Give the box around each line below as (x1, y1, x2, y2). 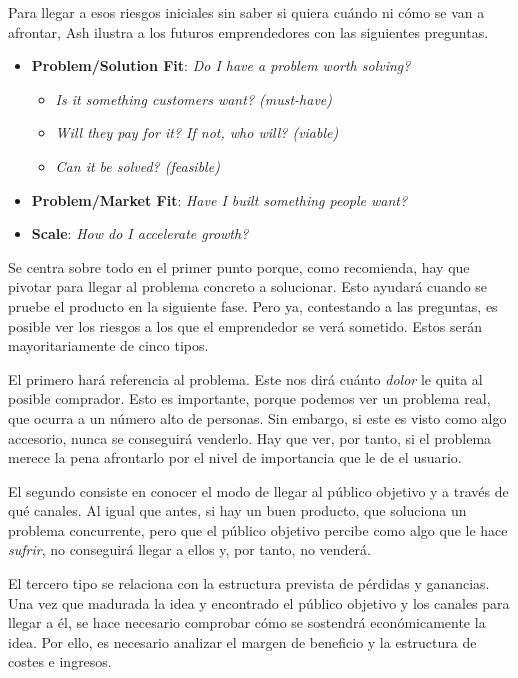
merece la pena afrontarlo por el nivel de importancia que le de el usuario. (8, 447, 462, 468)
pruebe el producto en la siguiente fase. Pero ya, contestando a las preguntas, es (8, 295, 498, 316)
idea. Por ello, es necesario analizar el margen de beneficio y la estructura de (8, 631, 477, 652)
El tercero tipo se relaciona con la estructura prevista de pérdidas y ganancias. (8, 573, 490, 594)
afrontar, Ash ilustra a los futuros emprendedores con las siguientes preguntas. (8, 21, 489, 42)
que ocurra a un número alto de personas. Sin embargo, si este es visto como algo (8, 407, 507, 428)
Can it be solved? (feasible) (55, 155, 220, 176)
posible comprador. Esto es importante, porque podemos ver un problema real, (8, 388, 491, 409)
